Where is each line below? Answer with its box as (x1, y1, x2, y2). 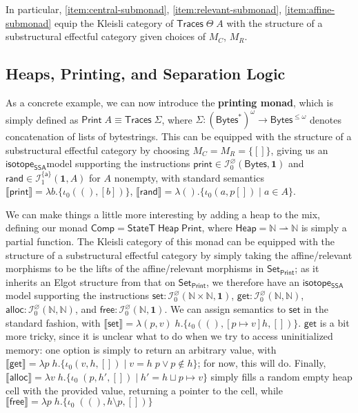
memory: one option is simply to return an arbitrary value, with (6, 342, 277, 356)
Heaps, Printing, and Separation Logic (6, 63, 286, 84)
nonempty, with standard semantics (114, 170, 264, 184)
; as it (295, 261, 319, 276)
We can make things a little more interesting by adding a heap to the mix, (6, 206, 320, 221)
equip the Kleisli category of (54, 15, 174, 30)
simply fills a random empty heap (210, 369, 352, 383)
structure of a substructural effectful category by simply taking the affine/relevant (6, 247, 352, 262)
